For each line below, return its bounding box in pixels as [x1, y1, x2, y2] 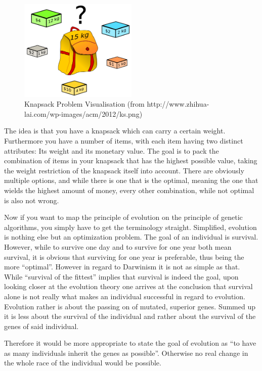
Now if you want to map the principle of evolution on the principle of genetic [4, 212, 243, 222]
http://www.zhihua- [147, 99, 209, 109]
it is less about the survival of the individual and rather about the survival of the [4, 311, 256, 321]
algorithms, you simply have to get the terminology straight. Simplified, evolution [4, 221, 257, 232]
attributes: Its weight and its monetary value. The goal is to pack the [4, 145, 219, 156]
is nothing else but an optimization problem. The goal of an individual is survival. [4, 231, 258, 242]
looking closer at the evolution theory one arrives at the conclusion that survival [4, 281, 253, 292]
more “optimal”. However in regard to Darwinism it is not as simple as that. [4, 261, 240, 272]
